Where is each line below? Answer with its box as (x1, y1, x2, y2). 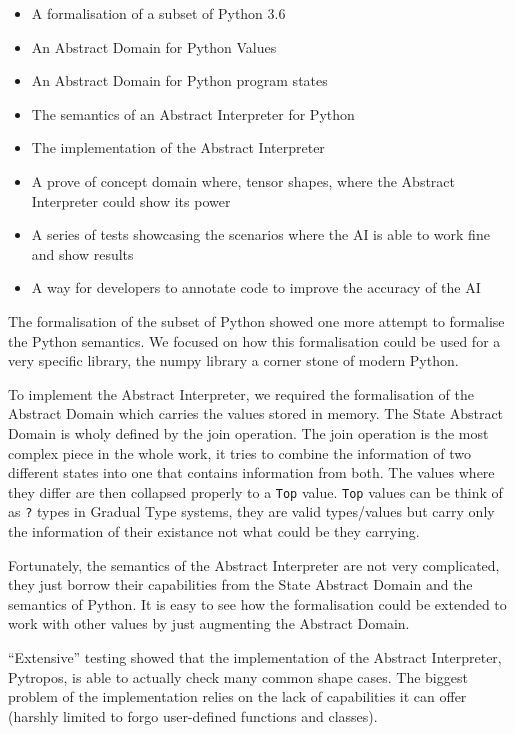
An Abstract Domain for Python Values (31, 36, 277, 57)
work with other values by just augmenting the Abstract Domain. (8, 613, 410, 634)
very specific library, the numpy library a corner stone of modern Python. (8, 350, 459, 371)
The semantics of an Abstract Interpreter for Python (31, 103, 355, 124)
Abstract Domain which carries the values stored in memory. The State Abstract (8, 403, 504, 424)
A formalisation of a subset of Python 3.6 (31, 3, 286, 23)
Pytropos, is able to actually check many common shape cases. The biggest (8, 666, 468, 687)
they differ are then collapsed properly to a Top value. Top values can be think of (8, 481, 503, 502)
